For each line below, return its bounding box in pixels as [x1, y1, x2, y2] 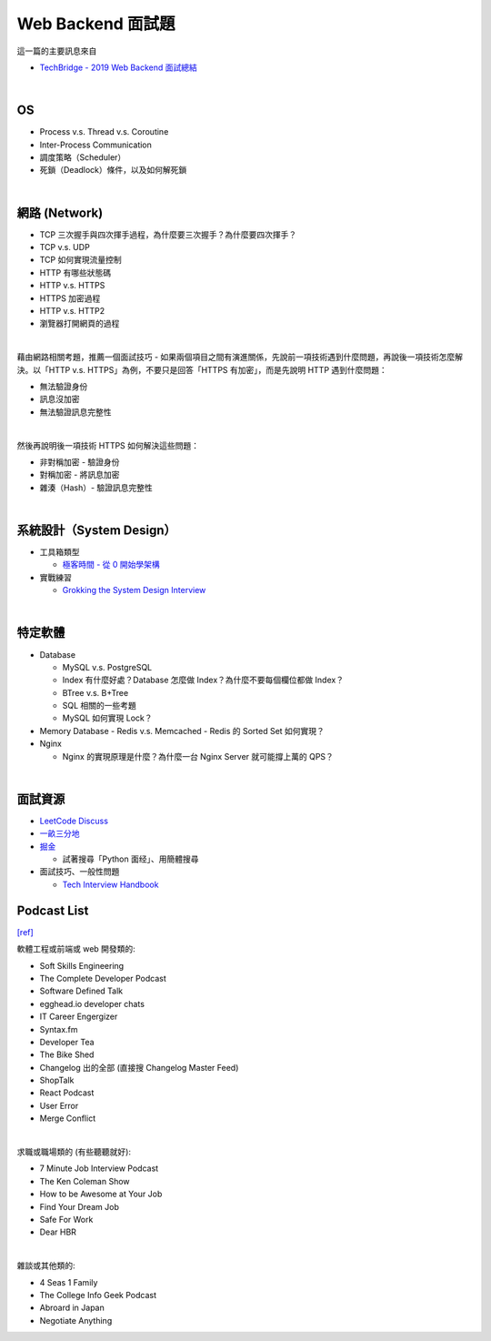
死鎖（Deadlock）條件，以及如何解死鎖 [39, 165, 187, 176]
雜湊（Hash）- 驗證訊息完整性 [39, 482, 154, 493]
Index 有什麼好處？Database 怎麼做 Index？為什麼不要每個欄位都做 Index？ [62, 674, 345, 686]
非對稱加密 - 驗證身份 [39, 456, 120, 468]
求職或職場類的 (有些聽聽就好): [16, 1146, 132, 1157]
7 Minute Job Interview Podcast [39, 1163, 159, 1174]
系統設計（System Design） [16, 522, 176, 538]
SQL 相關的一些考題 [62, 701, 136, 711]
